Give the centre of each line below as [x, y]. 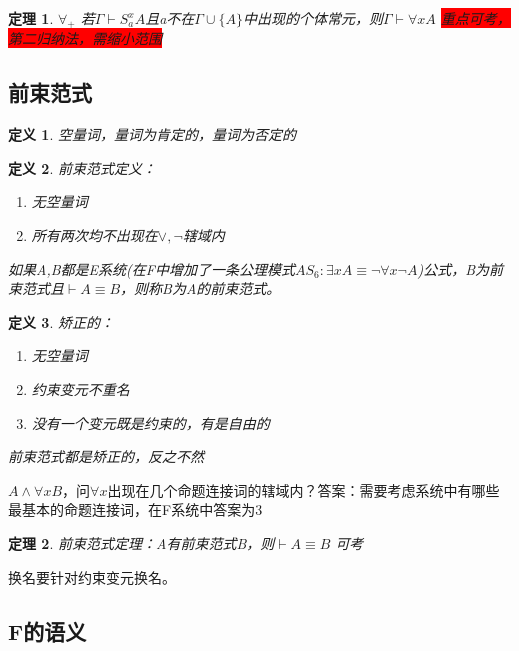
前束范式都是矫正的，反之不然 [106, 456]
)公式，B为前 [460, 268]
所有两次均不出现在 [94, 235]
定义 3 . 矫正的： [61, 321]
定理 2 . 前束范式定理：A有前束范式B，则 [141, 542]
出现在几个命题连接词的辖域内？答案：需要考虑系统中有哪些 [303, 489]
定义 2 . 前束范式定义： [82, 167]
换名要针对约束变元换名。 [92, 576]
